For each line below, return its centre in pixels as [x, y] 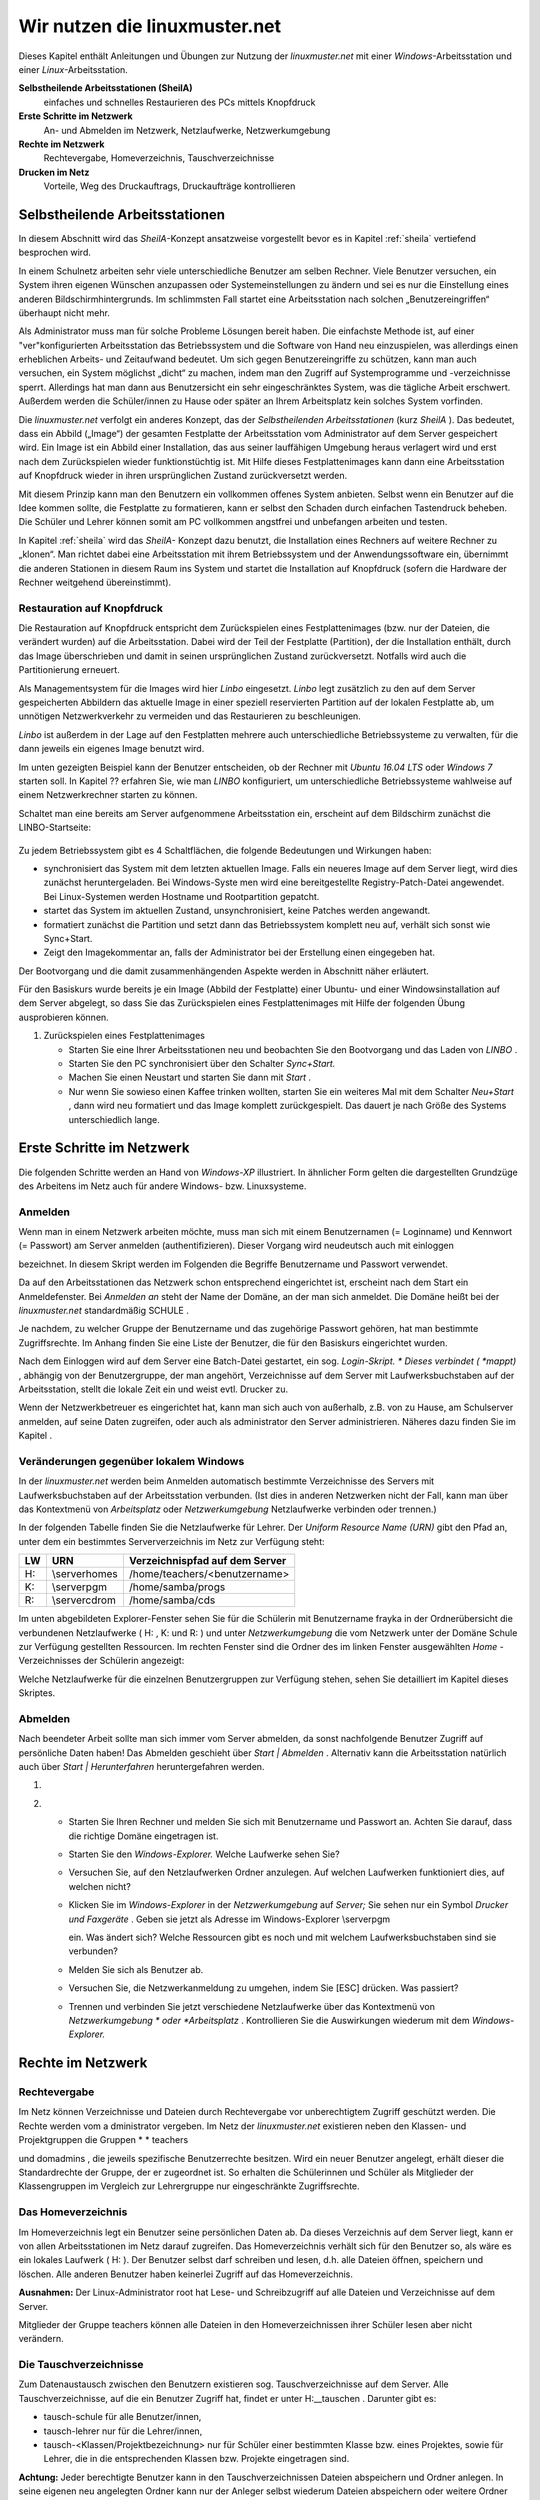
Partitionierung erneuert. [69, 670]
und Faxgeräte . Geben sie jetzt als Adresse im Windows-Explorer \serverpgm [229, 1919]
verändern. [41, 2339]
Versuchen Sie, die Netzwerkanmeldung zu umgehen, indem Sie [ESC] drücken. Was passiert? [263, 1988]
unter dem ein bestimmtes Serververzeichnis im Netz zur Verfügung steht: [171, 1541]
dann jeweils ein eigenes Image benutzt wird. [111, 749]
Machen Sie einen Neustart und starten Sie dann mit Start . [190, 1077]
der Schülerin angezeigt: [134, 1661]
